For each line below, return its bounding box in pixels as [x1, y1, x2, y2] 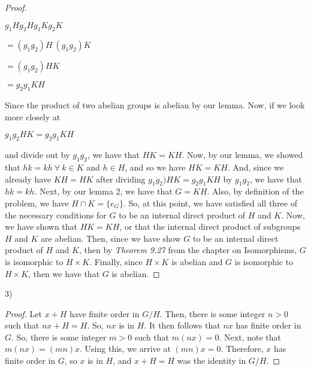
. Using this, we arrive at [80, 342, 171, 355]
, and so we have [125, 160, 186, 173]
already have [5, 172, 52, 185]
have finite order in [70, 307, 140, 320]
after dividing [96, 172, 146, 185]
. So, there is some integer [11, 330, 107, 343]
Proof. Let [5, 307, 42, 320]
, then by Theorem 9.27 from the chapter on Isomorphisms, [78, 244, 297, 256]
